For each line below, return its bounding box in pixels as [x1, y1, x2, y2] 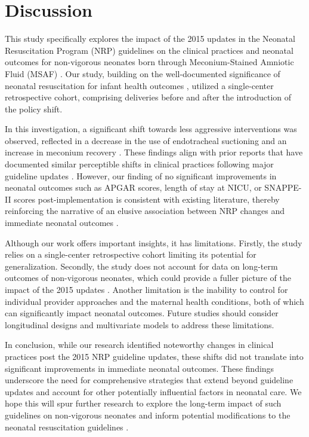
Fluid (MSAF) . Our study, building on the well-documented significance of [5, 67, 280, 80]
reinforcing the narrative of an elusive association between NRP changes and [5, 204, 285, 217]
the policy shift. [5, 102, 63, 115]
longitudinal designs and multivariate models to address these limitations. [5, 318, 274, 331]
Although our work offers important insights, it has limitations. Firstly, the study [5, 236, 302, 249]
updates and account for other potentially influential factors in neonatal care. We [5, 385, 302, 398]
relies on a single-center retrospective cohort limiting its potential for [5, 248, 257, 261]
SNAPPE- [264, 181, 302, 194]
